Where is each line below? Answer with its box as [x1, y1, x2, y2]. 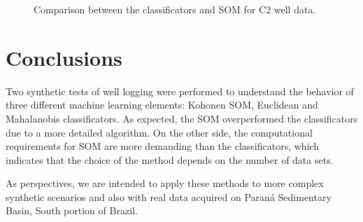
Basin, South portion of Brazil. [6, 203, 138, 218]
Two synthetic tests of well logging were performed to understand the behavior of [6, 83, 354, 98]
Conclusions [6, 43, 122, 71]
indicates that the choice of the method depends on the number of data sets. [6, 152, 334, 167]
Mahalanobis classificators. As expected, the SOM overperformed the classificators [6, 111, 358, 125]
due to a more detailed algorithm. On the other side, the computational [6, 125, 313, 139]
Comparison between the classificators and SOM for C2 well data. [34, 2, 316, 16]
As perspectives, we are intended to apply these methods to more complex [6, 176, 324, 190]
